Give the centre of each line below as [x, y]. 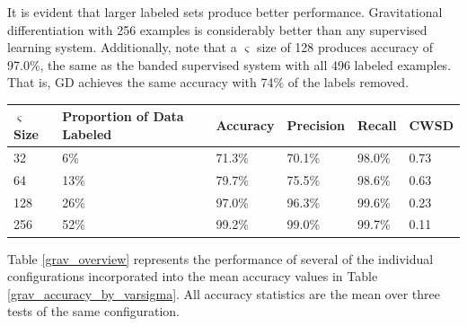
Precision [316, 125]
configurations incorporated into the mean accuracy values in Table [193, 276]
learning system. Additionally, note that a [122, 47]
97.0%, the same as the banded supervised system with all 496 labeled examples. [229, 64]
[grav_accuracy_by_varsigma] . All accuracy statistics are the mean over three [224, 293]
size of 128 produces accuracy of [345, 47]
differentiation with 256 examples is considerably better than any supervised [217, 29]
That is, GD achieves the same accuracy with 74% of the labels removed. [208, 82]
